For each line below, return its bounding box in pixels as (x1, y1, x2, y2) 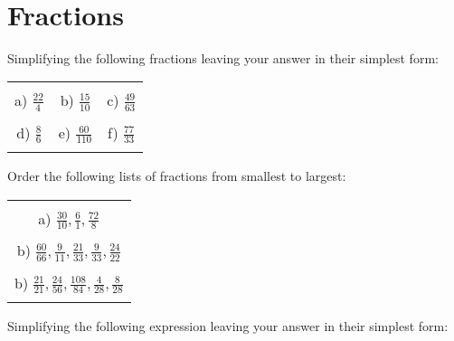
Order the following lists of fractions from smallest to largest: (7, 166, 346, 185)
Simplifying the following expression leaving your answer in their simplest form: (7, 317, 449, 336)
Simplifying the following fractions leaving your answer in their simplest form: (7, 48, 439, 67)
